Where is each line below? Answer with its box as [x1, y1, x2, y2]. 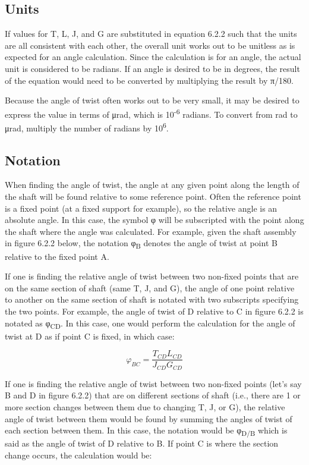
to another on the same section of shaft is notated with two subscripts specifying [5, 293, 299, 306]
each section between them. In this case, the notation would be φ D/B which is [5, 424, 288, 438]
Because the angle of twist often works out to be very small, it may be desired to [5, 94, 299, 106]
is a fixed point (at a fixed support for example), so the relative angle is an [5, 202, 278, 214]
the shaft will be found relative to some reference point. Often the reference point [5, 190, 301, 203]
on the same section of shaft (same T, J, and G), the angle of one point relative [5, 281, 295, 294]
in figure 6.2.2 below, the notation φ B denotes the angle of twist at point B [5, 237, 278, 251]
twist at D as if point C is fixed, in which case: [5, 329, 175, 342]
